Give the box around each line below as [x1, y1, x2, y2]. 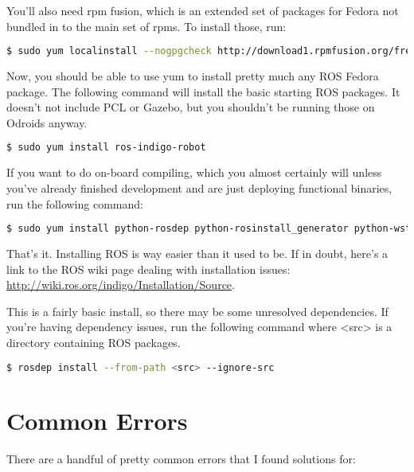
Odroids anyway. [6, 114, 88, 131]
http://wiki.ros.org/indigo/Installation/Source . [6, 276, 235, 293]
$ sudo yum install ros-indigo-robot [6, 142, 206, 154]
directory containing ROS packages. [6, 334, 181, 350]
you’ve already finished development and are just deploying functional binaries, [6, 179, 393, 196]
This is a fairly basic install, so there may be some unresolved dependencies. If [6, 302, 389, 319]
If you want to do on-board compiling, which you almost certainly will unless [6, 164, 382, 181]
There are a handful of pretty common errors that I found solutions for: [6, 450, 356, 466]
